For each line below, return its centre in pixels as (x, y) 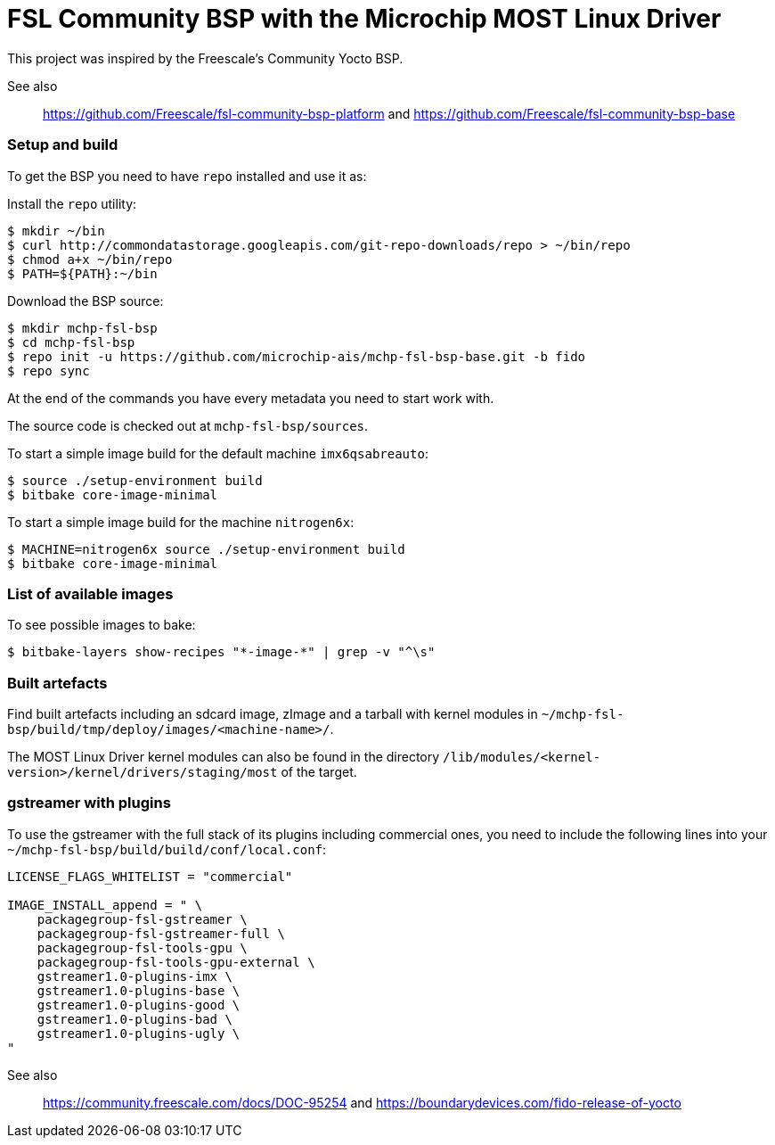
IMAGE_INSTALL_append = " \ (105, 905)
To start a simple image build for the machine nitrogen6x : (181, 522)
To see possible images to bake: (102, 625)
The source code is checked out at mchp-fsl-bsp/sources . (188, 425)
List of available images (90, 593)
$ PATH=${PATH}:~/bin (82, 273)
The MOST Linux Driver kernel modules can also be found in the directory (224, 757)
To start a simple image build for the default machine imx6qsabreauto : (218, 453)
